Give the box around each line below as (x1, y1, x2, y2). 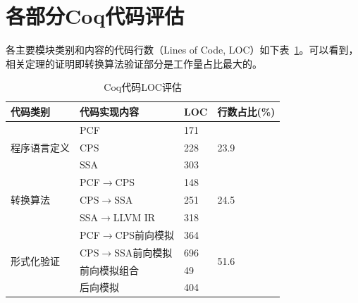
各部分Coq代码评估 (6, 1, 185, 30)
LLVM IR (113, 209, 156, 224)
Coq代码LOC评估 (104, 80, 182, 94)
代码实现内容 (80, 104, 139, 118)
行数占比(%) (217, 104, 276, 118)
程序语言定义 (11, 140, 70, 154)
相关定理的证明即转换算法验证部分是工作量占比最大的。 (6, 56, 262, 70)
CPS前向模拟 (115, 227, 174, 242)
